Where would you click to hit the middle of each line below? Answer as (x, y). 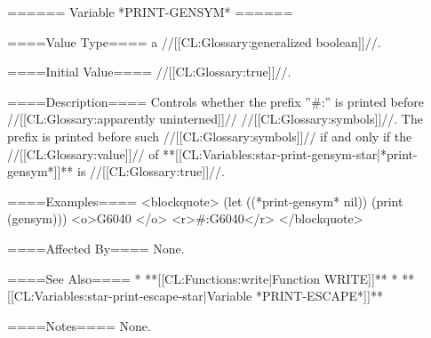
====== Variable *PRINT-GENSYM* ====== (150, 12)
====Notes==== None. (79, 325)
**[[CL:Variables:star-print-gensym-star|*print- (290, 153)
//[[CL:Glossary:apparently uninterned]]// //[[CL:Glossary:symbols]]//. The (215, 119)
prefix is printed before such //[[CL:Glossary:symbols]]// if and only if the (210, 136)
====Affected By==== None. (96, 248)
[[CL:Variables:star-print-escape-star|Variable (130, 296)
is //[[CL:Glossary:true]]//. (151, 171)
